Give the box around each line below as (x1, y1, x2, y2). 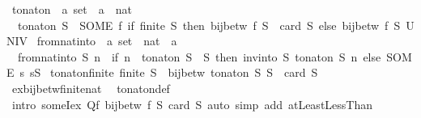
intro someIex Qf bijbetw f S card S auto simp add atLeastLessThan (11, 95, 373, 112)
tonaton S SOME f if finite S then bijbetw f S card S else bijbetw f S (17, 16, 401, 33)
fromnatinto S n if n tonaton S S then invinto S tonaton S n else (17, 48, 381, 65)
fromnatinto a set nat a (36, 32, 177, 49)
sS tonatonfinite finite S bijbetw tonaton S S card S (30, 64, 318, 81)
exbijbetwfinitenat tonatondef (11, 79, 170, 96)
